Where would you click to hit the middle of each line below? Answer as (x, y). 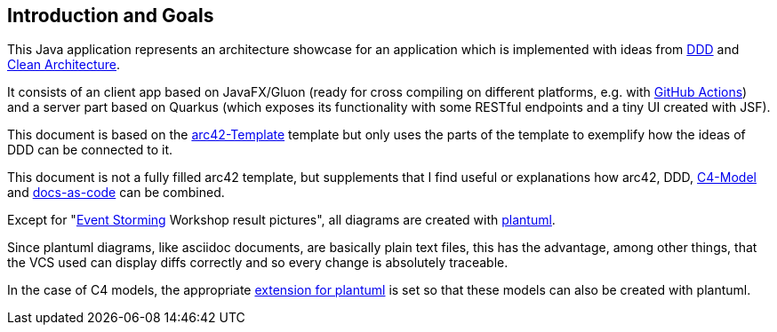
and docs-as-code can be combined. (116, 193)
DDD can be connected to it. (90, 150)
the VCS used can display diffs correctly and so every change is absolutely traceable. (258, 263)
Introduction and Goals (111, 16)
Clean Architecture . (64, 65)
